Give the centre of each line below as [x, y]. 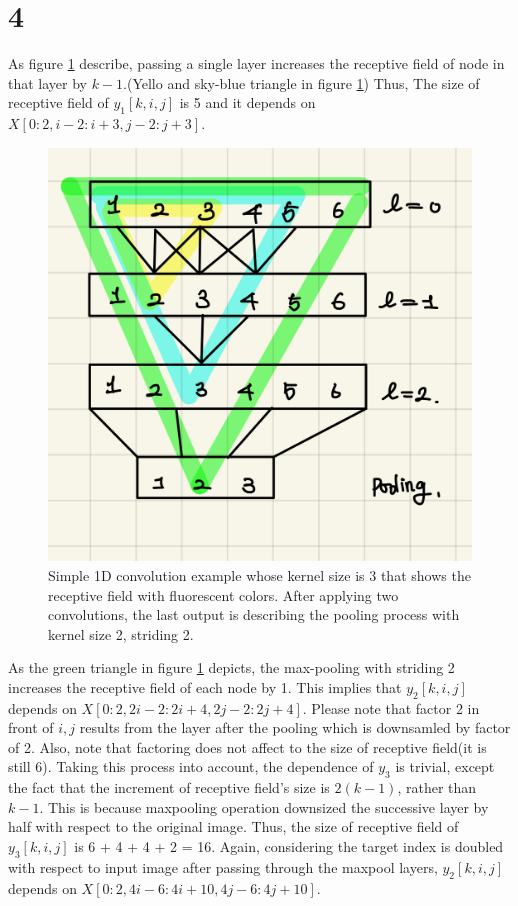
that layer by [47, 82]
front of [31, 727]
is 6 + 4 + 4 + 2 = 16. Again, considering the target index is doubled [289, 846]
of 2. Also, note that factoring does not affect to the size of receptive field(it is [247, 746]
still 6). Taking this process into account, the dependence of [191, 766]
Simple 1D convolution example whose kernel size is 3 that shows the [259, 574]
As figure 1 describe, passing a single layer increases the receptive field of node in [256, 63]
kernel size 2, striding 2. [121, 633]
